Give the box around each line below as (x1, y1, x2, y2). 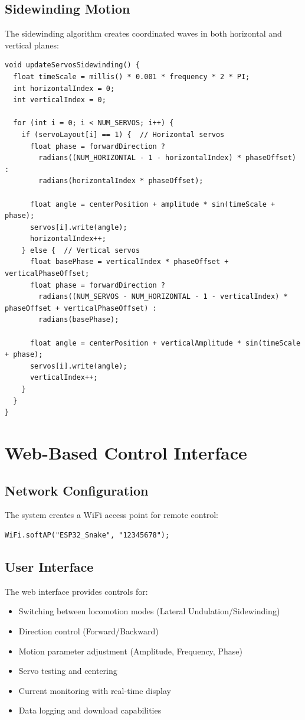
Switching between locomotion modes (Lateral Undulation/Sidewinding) (18, 605, 280, 617)
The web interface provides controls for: (5, 585, 148, 597)
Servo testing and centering (18, 664, 117, 677)
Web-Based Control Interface (5, 440, 247, 464)
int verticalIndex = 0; (13, 96, 106, 105)
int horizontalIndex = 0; (13, 84, 115, 93)
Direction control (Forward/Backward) (18, 624, 159, 637)
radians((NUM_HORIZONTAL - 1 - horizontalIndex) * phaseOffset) (38, 154, 296, 162)
